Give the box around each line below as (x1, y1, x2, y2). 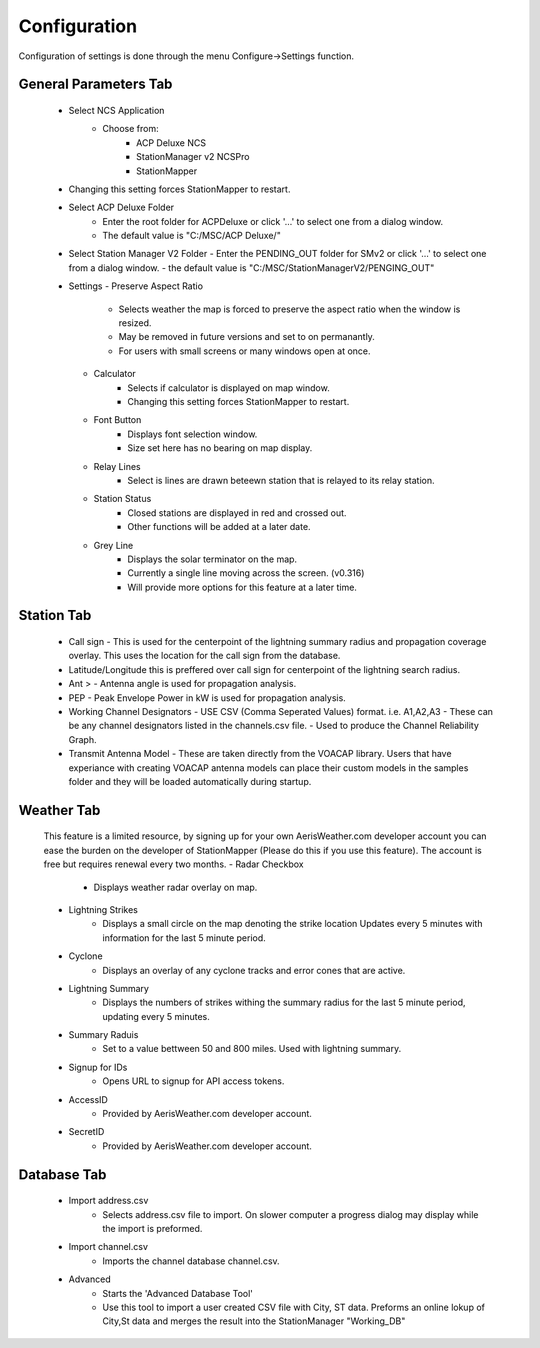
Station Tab (18, 607, 92, 624)
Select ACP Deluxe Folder (68, 201, 175, 214)
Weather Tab (18, 801, 101, 819)
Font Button (93, 414, 142, 426)
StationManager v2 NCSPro (136, 151, 250, 163)
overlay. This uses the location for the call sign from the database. (68, 650, 341, 662)
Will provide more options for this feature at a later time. (127, 581, 357, 593)
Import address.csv (68, 1195, 149, 1207)
